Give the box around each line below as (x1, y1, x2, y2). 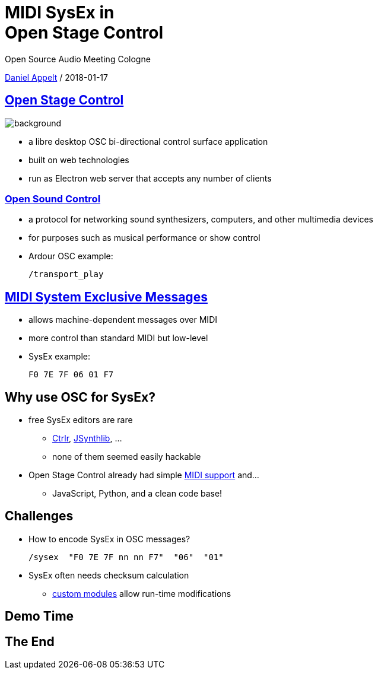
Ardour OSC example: (28, 251, 113, 262)
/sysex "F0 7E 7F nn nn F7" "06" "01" (28, 552, 224, 562)
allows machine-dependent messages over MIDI (28, 314, 217, 325)
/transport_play (28, 269, 104, 279)
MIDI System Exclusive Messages (5, 289, 208, 304)
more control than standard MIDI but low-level (28, 333, 208, 344)
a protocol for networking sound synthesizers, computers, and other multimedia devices (28, 214, 373, 225)
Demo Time (5, 609, 74, 624)
